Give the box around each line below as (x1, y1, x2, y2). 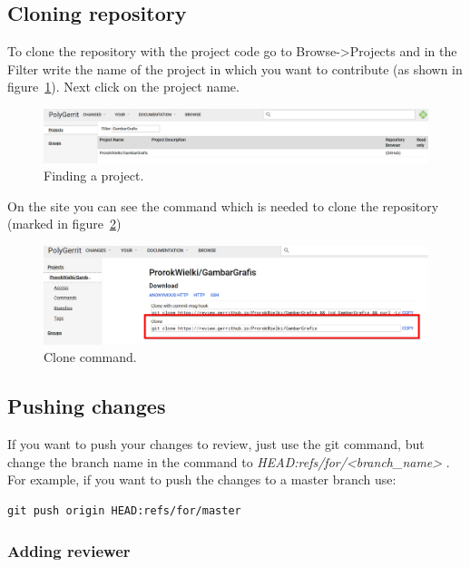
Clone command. (44, 347, 137, 367)
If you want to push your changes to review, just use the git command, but (7, 435, 425, 454)
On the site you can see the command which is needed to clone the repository (7, 196, 439, 215)
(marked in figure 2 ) (7, 214, 122, 233)
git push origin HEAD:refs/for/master (7, 504, 241, 518)
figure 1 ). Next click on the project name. (7, 77, 240, 96)
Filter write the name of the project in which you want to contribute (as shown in (7, 59, 463, 78)
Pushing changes (7, 392, 166, 420)
